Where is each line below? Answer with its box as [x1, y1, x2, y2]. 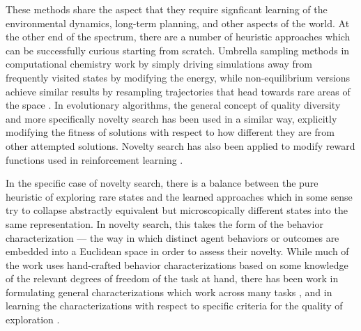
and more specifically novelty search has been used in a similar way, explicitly [6, 111, 337, 125]
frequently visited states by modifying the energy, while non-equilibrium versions [6, 70, 351, 84]
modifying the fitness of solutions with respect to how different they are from [6, 125, 335, 139]
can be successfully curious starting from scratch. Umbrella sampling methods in [6, 43, 350, 57]
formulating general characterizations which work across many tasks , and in [6, 284, 332, 299]
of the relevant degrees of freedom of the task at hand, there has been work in [6, 271, 339, 286]
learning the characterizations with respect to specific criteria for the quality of [6, 298, 343, 313]
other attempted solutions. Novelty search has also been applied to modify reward [6, 138, 355, 153]
